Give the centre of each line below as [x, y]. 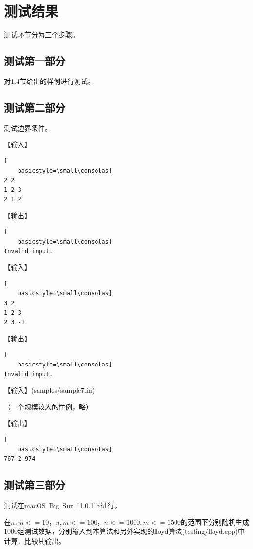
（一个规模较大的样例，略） [48, 406]
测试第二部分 [35, 107]
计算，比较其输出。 [35, 540]
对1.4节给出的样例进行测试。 [49, 81]
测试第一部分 [35, 61]
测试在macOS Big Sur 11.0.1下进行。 [63, 505]
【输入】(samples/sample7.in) [49, 390]
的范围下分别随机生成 [215, 521]
